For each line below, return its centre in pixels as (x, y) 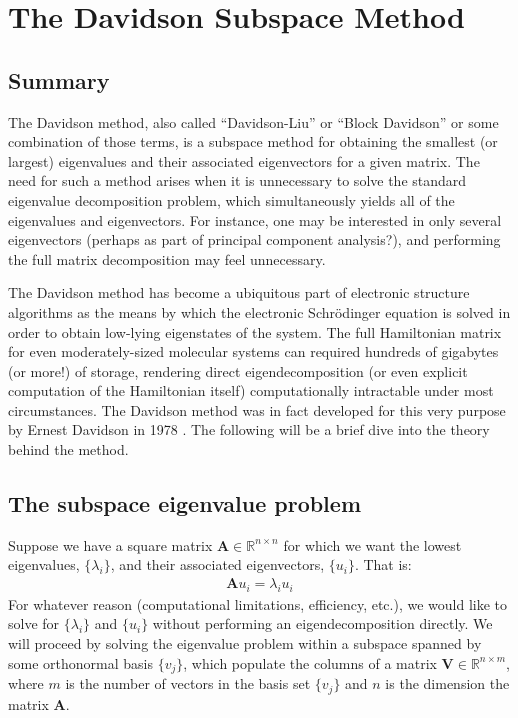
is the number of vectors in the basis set (188, 683)
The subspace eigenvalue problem (185, 503)
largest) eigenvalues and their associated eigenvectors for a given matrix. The (244, 160)
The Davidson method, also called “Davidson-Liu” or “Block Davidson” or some (253, 121)
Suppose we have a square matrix (110, 544)
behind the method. (68, 449)
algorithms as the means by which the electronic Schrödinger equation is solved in (259, 311)
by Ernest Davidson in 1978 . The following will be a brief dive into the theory (249, 429)
